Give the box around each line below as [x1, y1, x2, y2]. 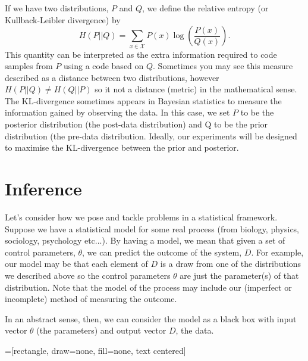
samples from [5, 60, 53, 72]
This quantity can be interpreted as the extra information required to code [5, 48, 277, 60]
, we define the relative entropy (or [142, 2, 269, 14]
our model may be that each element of [5, 257, 148, 270]
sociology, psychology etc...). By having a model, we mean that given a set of [5, 234, 285, 247]
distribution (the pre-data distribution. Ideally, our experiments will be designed [5, 129, 297, 142]
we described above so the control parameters [5, 269, 171, 281]
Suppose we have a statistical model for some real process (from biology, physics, [5, 222, 300, 235]
